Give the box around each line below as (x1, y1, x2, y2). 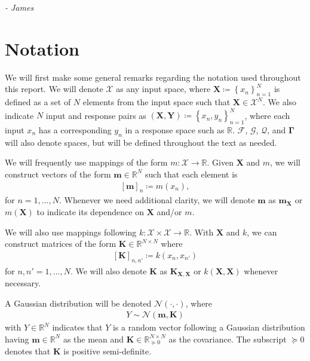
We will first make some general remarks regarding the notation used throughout (5, 71, 301, 83)
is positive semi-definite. (63, 345, 152, 357)
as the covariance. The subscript (168, 332, 287, 345)
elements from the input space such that (82, 96, 231, 108)
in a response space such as (125, 124, 225, 136)
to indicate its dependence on (36, 206, 144, 218)
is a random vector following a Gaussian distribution (112, 321, 305, 334)
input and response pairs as (45, 109, 146, 121)
